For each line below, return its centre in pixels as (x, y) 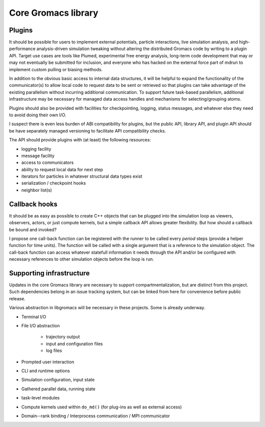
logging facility (36, 149)
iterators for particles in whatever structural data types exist (82, 176)
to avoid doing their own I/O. (38, 115)
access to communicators (47, 162)
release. (17, 298)
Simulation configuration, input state (58, 380)
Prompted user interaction (48, 362)
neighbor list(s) (37, 190)
